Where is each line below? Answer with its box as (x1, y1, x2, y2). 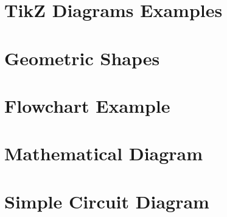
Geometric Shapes (4, 45, 160, 70)
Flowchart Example (4, 93, 170, 118)
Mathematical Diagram (4, 141, 203, 166)
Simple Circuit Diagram (4, 188, 209, 213)
